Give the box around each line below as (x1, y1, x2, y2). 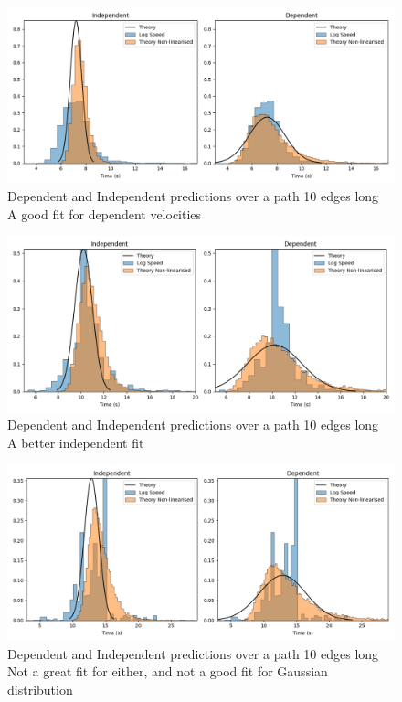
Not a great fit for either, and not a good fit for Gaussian (7, 662, 328, 681)
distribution (7, 679, 73, 698)
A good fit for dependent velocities (7, 204, 202, 223)
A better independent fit (7, 433, 144, 452)
